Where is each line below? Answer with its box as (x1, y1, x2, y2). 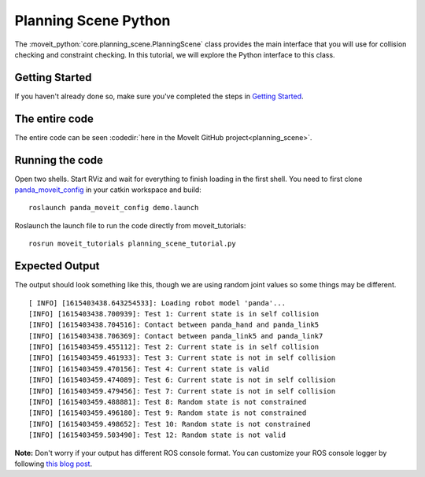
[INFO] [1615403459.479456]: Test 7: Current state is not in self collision (28, 386, 336, 395)
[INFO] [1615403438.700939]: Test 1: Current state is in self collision (28, 309, 320, 318)
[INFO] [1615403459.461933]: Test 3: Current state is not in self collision (28, 353, 336, 362)
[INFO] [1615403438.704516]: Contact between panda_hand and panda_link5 (28, 320, 320, 330)
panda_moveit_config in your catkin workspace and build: (14, 185, 202, 194)
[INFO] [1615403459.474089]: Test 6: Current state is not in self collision (28, 375, 336, 385)
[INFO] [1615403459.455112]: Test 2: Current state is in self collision (28, 342, 320, 352)
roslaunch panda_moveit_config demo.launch (28, 203, 199, 213)
